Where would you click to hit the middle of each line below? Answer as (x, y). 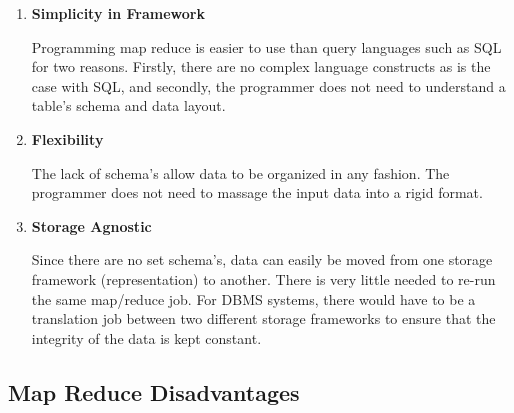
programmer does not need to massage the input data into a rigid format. (257, 192)
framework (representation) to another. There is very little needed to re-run (263, 278)
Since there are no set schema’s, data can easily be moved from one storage (262, 259)
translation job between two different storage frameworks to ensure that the (263, 318)
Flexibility (67, 138)
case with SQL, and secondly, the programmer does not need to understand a (268, 85)
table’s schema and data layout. (128, 105)
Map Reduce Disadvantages (154, 391)
